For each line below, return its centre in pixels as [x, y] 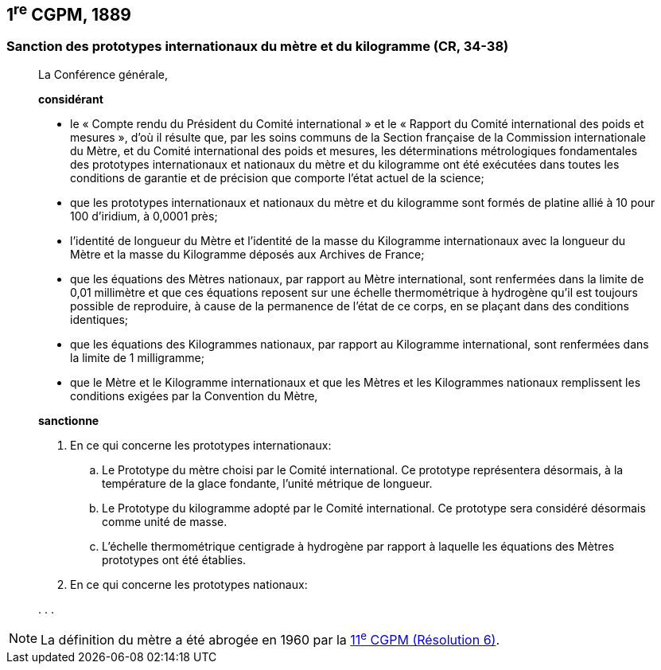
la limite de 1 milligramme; [137, 357]
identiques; [99, 319]
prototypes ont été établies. [174, 559]
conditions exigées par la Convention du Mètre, [194, 395]
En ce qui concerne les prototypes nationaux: [189, 584]
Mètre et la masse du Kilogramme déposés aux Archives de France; [247, 254]
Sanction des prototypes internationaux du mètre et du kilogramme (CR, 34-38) [258, 47]
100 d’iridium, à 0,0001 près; [144, 216]
